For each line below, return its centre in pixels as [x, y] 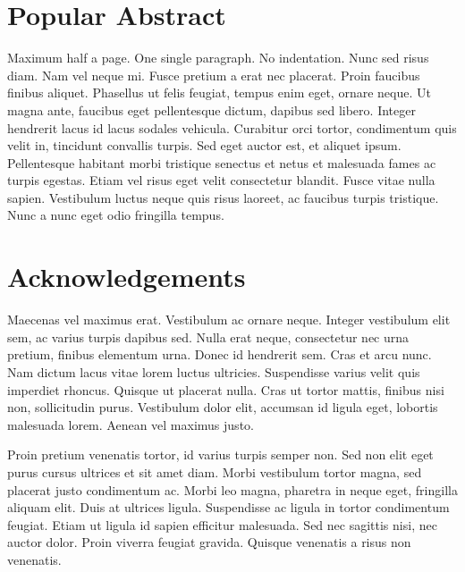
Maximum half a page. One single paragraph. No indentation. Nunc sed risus [218, 58]
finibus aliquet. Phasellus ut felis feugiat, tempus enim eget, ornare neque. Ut [219, 93]
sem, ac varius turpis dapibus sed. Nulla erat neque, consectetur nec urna [208, 336]
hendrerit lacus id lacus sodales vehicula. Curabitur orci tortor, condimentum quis [232, 127]
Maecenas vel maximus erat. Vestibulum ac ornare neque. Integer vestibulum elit [229, 320]
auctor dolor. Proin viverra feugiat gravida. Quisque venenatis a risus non [209, 542]
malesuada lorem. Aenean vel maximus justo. [131, 424]
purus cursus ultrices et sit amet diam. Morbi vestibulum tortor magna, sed [215, 471]
